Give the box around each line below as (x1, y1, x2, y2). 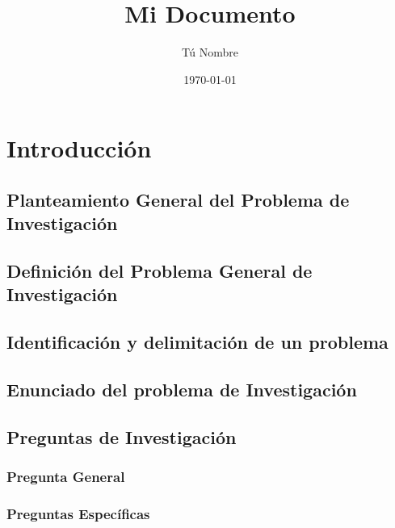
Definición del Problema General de (6, 258, 313, 283)
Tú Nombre (181, 44, 239, 61)
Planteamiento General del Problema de (6, 186, 350, 212)
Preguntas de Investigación (6, 424, 237, 449)
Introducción (6, 132, 152, 165)
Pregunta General (6, 467, 125, 487)
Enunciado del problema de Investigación (6, 377, 357, 402)
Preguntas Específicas (6, 503, 150, 523)
